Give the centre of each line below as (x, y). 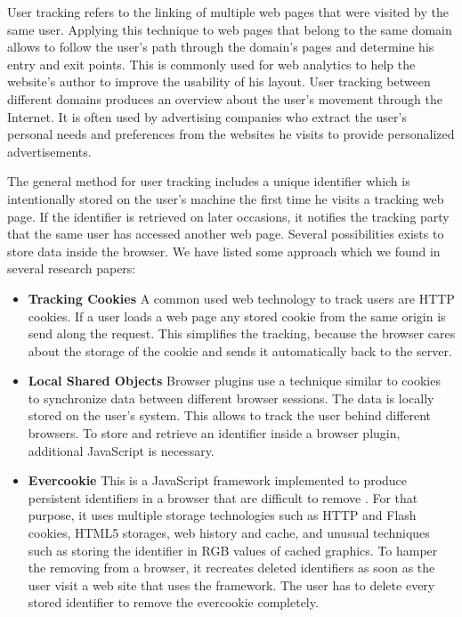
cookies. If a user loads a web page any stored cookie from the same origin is (237, 316)
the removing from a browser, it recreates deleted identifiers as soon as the (231, 568)
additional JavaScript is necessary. (121, 450)
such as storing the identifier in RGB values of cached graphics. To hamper (233, 550)
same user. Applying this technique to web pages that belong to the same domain (230, 29)
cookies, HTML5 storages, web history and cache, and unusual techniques (229, 533)
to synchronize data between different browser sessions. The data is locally (231, 398)
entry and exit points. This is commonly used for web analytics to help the (211, 64)
